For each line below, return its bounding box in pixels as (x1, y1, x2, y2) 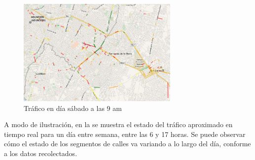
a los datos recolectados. (4, 148, 77, 158)
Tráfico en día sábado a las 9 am (24, 103, 122, 113)
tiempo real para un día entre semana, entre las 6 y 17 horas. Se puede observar (4, 129, 246, 139)
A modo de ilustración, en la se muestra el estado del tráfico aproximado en (4, 119, 233, 130)
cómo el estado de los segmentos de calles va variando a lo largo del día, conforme (4, 138, 251, 149)
